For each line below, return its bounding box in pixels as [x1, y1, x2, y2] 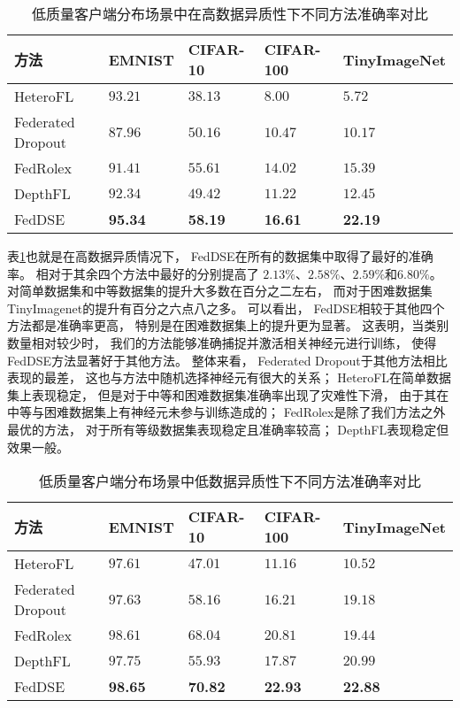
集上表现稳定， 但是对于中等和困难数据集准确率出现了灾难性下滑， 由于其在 [7, 385, 449, 404]
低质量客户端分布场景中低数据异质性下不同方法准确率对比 [38, 471, 421, 492]
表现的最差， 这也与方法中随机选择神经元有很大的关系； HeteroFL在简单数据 [7, 368, 452, 387]
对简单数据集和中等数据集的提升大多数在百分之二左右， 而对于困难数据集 [7, 281, 433, 300]
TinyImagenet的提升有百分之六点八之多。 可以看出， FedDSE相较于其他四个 [7, 298, 445, 317]
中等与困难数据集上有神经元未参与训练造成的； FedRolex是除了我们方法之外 [7, 403, 446, 421]
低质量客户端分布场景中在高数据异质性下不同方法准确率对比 [31, 4, 428, 24]
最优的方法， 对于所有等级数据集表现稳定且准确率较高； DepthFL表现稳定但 [7, 419, 449, 438]
